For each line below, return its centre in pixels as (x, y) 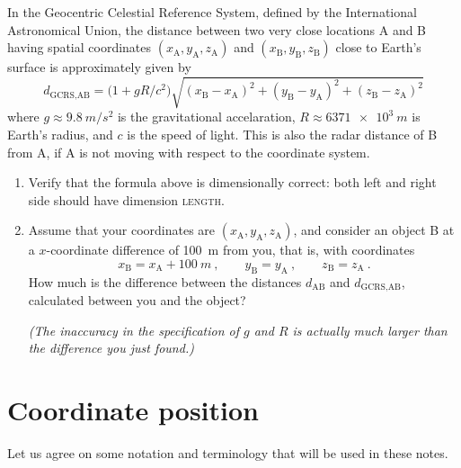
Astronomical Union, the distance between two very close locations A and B (217, 29)
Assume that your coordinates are (122, 230)
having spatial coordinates (80, 47)
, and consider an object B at (374, 230)
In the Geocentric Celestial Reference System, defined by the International (212, 12)
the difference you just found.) (111, 348)
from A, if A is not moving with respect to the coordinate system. (189, 152)
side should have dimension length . (126, 199)
